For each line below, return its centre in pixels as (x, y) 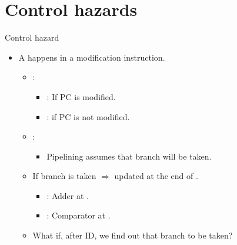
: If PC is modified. (81, 96)
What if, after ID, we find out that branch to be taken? (133, 235)
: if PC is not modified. (88, 116)
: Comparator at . (79, 215)
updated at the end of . (156, 176)
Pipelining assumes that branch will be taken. (129, 156)
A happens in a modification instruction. (92, 57)
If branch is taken (64, 176)
